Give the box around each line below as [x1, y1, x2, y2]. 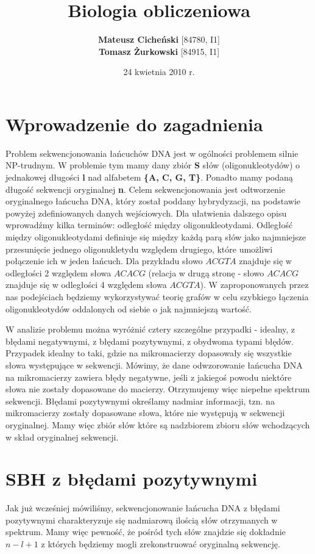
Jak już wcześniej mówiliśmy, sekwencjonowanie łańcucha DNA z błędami [5, 502, 280, 514]
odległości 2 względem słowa [5, 266, 111, 279]
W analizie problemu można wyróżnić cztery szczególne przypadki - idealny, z [5, 323, 296, 336]
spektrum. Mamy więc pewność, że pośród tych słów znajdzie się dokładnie [5, 525, 286, 538]
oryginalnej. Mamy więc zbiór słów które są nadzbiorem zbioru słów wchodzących [5, 418, 310, 431]
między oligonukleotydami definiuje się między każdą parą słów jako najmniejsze [5, 231, 306, 243]
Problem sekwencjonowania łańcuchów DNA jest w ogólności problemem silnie [5, 146, 299, 159]
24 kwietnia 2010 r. [123, 65, 195, 78]
